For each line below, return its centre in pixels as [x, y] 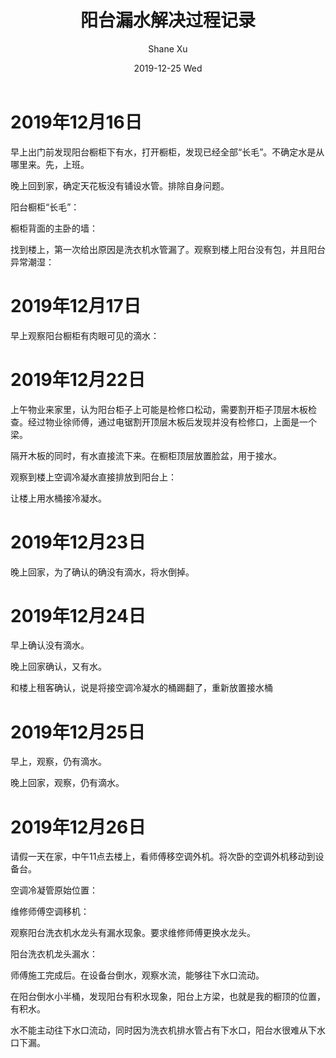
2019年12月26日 [78, 827]
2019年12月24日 [78, 615]
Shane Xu [168, 48]
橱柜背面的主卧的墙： [54, 228]
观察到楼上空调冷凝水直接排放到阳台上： [93, 477]
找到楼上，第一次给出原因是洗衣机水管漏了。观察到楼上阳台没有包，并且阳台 [168, 249]
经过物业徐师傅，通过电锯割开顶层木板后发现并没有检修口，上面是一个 [172, 422]
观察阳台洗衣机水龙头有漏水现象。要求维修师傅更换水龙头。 [133, 933]
